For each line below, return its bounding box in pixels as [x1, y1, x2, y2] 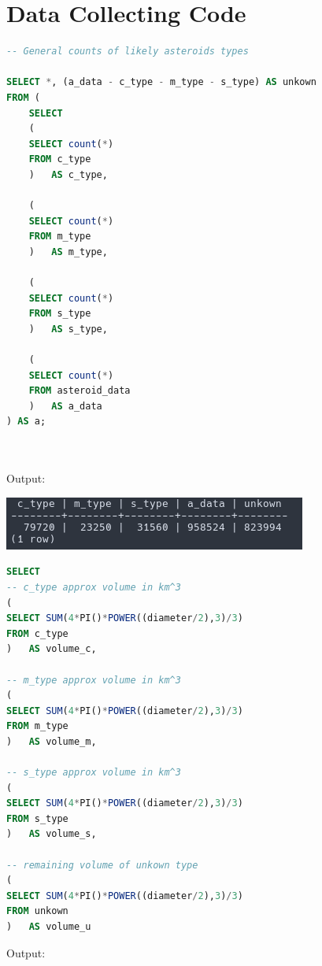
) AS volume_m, [6, 735, 97, 747]
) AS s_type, [28, 323, 108, 335]
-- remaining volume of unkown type [6, 859, 198, 871]
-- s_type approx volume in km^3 [6, 767, 181, 779]
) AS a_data [28, 400, 102, 412]
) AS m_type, [28, 246, 108, 257]
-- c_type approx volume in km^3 [6, 581, 181, 593]
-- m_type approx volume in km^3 [6, 674, 181, 686]
